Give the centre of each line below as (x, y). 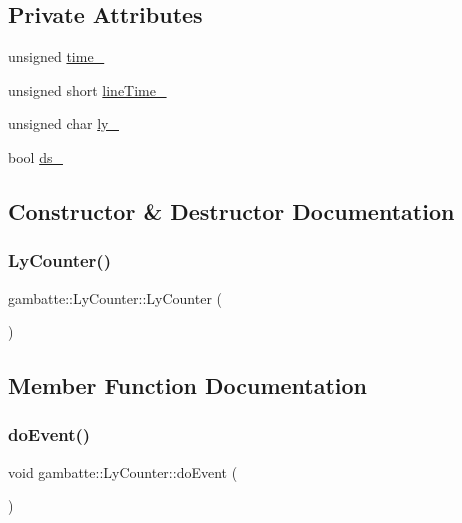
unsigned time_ (56, 56)
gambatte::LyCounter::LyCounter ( (115, 297)
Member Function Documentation (188, 385)
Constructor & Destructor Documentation (231, 210)
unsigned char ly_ (63, 123)
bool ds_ (35, 156)
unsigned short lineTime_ (87, 89)
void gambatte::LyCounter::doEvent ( (123, 471)
